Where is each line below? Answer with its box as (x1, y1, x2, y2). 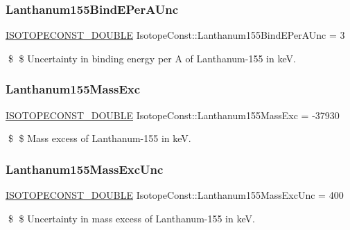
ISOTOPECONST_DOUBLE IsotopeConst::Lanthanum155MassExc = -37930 (6, 107, 340, 122)
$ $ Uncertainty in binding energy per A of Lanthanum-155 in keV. (8, 51, 296, 65)
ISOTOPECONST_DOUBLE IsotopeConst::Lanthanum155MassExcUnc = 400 (6, 188, 344, 202)
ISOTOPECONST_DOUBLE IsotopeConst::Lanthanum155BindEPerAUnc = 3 (6, 28, 345, 42)
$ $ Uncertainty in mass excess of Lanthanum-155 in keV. (8, 211, 255, 225)
